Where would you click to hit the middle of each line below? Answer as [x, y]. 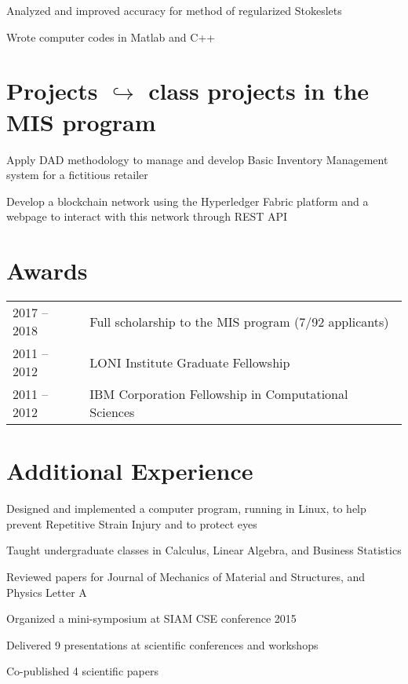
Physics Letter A [47, 592]
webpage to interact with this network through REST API [147, 216]
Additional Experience [130, 471]
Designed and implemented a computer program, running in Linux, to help [186, 508]
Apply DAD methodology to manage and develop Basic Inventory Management [197, 159]
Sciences [112, 412]
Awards [47, 271]
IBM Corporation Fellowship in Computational [219, 394]
